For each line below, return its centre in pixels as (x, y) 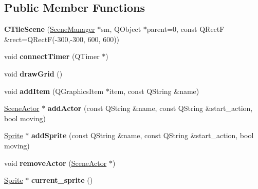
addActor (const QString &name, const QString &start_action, (150, 108)
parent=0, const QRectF (186, 29)
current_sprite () (62, 180)
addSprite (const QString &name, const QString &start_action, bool (142, 135)
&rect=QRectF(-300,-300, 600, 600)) (62, 39)
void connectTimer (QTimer (52, 56)
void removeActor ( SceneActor (56, 163)
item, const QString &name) (154, 91)
